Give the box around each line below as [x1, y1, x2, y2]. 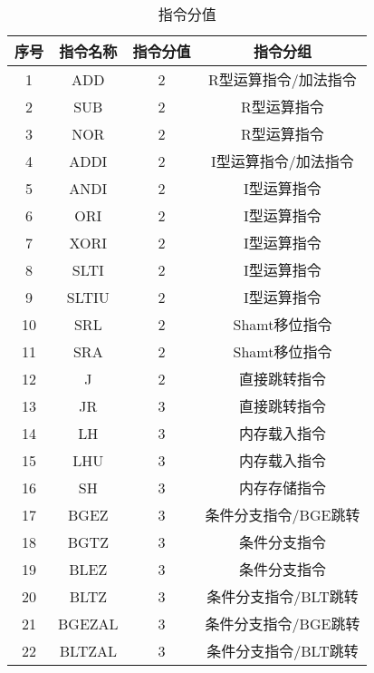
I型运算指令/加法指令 [211, 151, 354, 171]
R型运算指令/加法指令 [208, 69, 357, 90]
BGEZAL [58, 612, 119, 634]
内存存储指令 [238, 477, 326, 498]
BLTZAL [59, 639, 117, 661]
